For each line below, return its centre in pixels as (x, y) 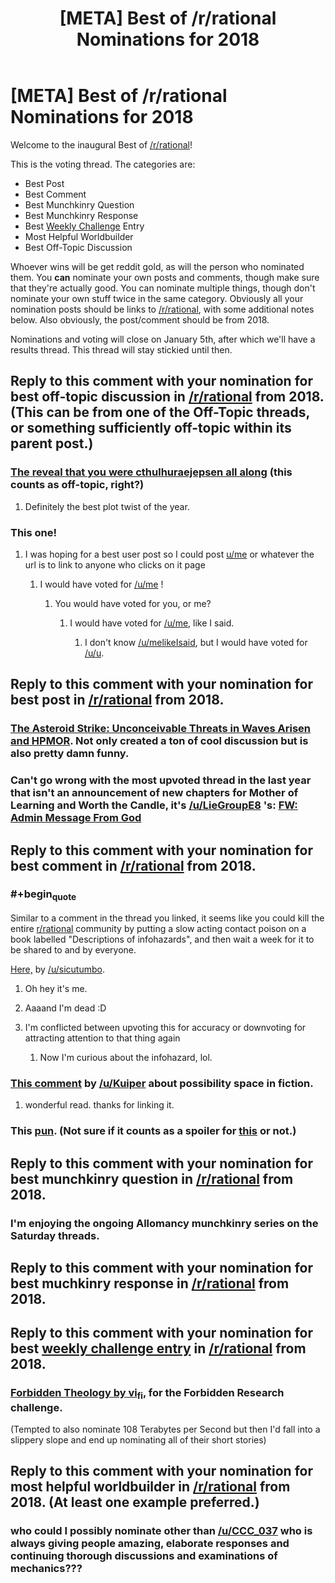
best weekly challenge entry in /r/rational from (158, 1348)
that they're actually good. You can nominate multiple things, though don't (163, 288)
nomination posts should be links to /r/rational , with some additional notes (162, 309)
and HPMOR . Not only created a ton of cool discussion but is (159, 741)
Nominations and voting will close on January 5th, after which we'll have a (163, 339)
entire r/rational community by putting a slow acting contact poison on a (158, 929)
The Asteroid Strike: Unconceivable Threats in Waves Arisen (160, 729)
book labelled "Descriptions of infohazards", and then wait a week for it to (162, 939)
